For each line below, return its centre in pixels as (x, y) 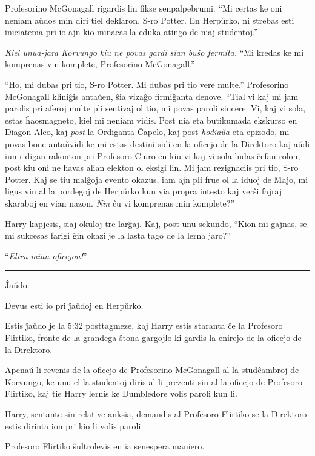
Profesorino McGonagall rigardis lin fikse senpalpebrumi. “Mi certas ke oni (144, 8)
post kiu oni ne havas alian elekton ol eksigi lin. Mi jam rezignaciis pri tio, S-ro (152, 167)
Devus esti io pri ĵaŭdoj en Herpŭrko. (74, 305)
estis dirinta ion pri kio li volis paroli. (74, 425)
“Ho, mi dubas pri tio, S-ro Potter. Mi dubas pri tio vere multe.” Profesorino (147, 84)
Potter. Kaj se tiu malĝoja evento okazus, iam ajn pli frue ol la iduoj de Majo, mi (157, 179)
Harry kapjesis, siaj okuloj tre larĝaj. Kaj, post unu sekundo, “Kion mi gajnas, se (156, 223)
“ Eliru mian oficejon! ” (46, 255)
